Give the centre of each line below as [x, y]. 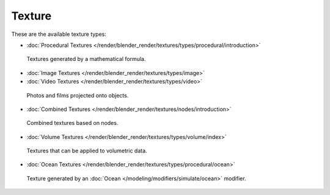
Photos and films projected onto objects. [78, 95]
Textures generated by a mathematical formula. [86, 59]
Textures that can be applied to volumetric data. [87, 151]
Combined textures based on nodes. [72, 123]
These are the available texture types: [59, 34]
